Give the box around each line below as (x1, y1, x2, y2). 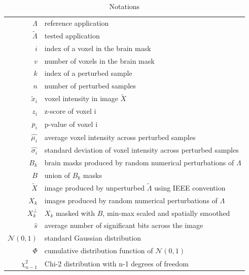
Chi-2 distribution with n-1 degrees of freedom (44, 258, 189, 268)
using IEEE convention (154, 182, 226, 193)
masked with (55, 207, 95, 218)
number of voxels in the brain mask (44, 55, 155, 66)
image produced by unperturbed (44, 182, 145, 193)
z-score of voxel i (44, 106, 96, 116)
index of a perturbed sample (44, 68, 132, 78)
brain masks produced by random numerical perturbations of (44, 157, 234, 167)
